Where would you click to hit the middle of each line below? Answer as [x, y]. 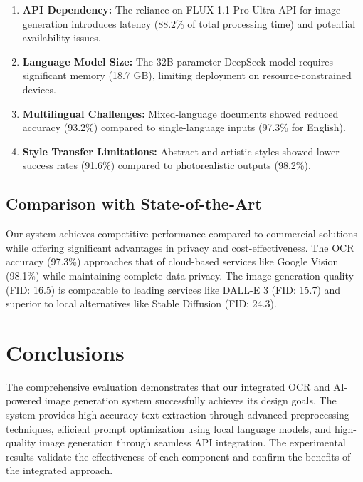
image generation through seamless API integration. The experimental [193, 442]
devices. [39, 89]
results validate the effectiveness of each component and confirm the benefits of [178, 456]
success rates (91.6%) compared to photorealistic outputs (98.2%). [167, 165]
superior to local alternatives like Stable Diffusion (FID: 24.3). [141, 303]
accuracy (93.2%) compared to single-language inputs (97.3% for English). [184, 127]
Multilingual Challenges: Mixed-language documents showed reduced [180, 113]
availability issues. [62, 37]
